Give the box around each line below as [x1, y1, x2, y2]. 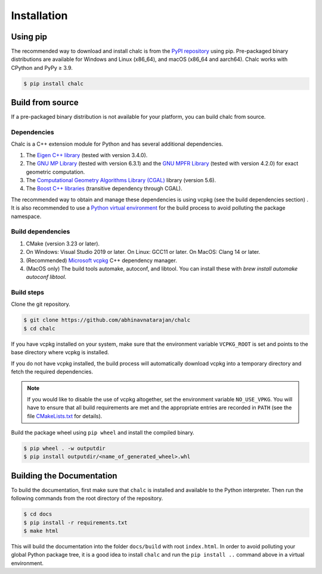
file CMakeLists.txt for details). [27, 412, 103, 419]
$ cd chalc [23, 325, 55, 331]
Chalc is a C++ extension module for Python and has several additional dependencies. [11, 140, 224, 148]
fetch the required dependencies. [11, 368, 94, 375]
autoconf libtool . [26, 274, 67, 281]
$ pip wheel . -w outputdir [23, 445, 106, 452]
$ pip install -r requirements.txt [23, 519, 128, 526]
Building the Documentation [11, 471, 117, 481]
